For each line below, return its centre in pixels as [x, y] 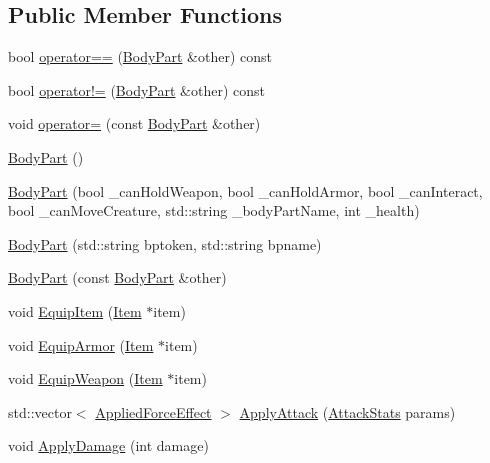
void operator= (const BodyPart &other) [134, 123]
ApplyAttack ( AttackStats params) [347, 411]
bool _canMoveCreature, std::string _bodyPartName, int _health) [214, 210]
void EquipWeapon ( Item [85, 378]
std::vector [40, 411]
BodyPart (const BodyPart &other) [117, 277]
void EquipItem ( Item [75, 310]
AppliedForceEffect [153, 411]
